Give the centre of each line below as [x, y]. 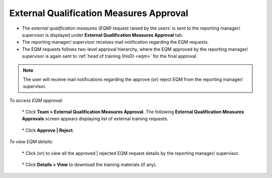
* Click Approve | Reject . [48, 130]
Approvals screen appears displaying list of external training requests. [95, 119]
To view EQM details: [31, 142]
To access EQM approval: [36, 100]
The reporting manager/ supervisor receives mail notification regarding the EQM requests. [115, 42]
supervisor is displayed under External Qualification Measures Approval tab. [103, 35]
